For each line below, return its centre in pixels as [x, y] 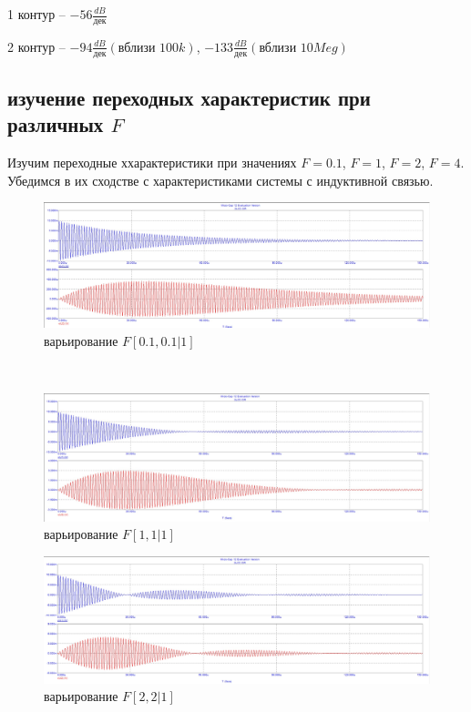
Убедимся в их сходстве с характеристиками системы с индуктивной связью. [220, 180]
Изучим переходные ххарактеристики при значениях [152, 163]
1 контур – [36, 14]
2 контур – [36, 46]
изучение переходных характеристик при [189, 98]
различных [56, 124]
